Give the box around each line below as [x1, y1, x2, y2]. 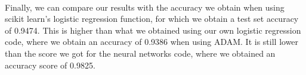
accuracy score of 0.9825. [5, 58, 95, 71]
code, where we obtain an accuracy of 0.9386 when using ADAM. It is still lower [5, 35, 299, 48]
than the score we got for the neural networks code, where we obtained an [5, 47, 276, 59]
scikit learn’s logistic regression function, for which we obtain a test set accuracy [5, 12, 299, 25]
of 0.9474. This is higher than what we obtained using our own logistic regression [5, 24, 301, 36]
